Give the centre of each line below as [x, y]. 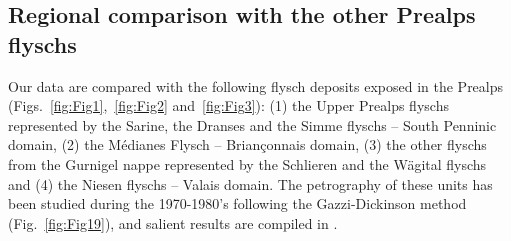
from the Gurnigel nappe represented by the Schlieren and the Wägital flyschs [247, 163]
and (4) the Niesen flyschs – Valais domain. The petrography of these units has [250, 183]
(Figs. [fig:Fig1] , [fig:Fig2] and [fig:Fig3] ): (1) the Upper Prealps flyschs [228, 105]
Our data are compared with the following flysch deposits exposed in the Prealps [256, 85]
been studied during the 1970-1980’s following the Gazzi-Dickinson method [237, 203]
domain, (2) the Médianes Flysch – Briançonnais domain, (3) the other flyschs [247, 144]
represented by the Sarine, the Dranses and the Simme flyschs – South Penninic [252, 124]
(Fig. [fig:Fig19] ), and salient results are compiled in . [173, 222]
